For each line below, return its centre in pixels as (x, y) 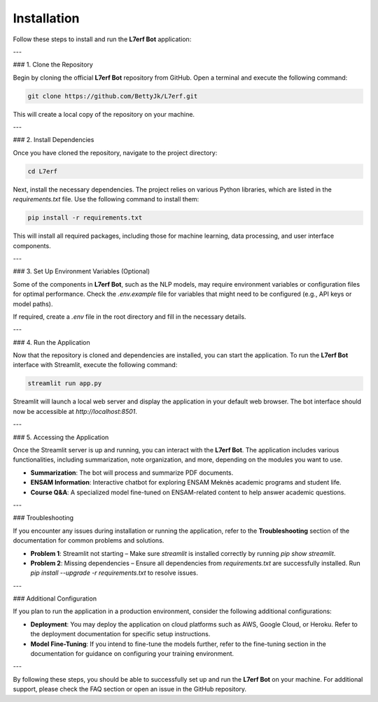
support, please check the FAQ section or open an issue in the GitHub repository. (130, 689)
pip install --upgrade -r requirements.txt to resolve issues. (114, 573)
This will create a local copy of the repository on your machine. (104, 114)
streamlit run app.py (65, 384)
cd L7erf (43, 171)
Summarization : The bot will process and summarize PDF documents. (132, 473)
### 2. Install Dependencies (54, 140)
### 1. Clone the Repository (53, 65)
